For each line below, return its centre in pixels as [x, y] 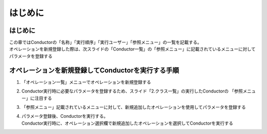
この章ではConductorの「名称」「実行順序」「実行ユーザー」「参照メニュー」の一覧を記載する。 [106, 43]
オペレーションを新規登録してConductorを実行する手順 [94, 70]
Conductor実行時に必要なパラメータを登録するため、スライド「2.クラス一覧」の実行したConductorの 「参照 [132, 91]
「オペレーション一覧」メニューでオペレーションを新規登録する [86, 82]
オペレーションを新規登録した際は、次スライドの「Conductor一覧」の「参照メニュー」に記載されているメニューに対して [132, 49]
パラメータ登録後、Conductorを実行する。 [65, 116]
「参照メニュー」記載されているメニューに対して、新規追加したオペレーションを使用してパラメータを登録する [134, 107]
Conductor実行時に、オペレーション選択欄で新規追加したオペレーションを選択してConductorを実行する [127, 123]
